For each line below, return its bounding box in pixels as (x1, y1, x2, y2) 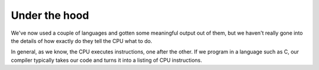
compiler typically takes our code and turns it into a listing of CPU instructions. (11, 56, 202, 64)
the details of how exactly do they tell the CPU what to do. (11, 37, 152, 44)
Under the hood (11, 9, 89, 22)
